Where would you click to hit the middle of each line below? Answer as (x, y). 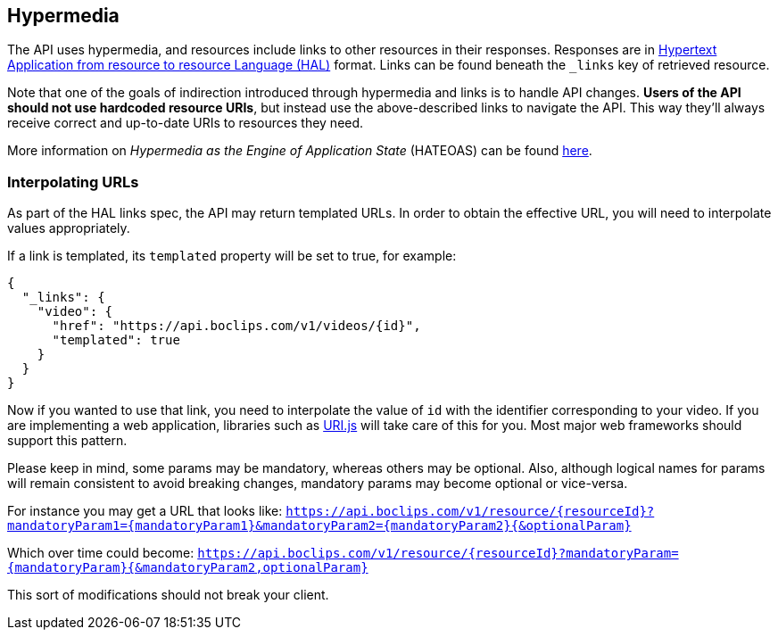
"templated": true (116, 340)
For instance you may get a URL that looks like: (145, 511)
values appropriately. (69, 228)
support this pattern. (67, 441)
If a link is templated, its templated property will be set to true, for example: (232, 256)
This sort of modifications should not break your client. (168, 595)
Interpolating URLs (73, 182)
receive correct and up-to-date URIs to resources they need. (186, 123)
